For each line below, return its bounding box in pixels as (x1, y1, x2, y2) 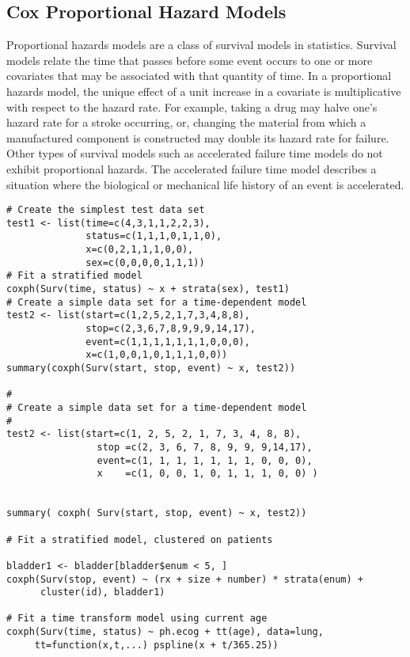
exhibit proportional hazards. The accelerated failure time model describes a (6, 160, 377, 177)
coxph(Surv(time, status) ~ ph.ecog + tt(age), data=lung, (6, 626, 324, 638)
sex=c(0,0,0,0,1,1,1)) (85, 256, 205, 268)
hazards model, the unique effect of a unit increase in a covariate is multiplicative (6, 82, 401, 99)
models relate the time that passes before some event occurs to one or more (6, 51, 373, 68)
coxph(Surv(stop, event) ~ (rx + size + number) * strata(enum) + (6, 573, 364, 585)
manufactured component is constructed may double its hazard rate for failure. (6, 129, 389, 146)
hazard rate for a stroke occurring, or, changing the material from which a (6, 114, 366, 131)
